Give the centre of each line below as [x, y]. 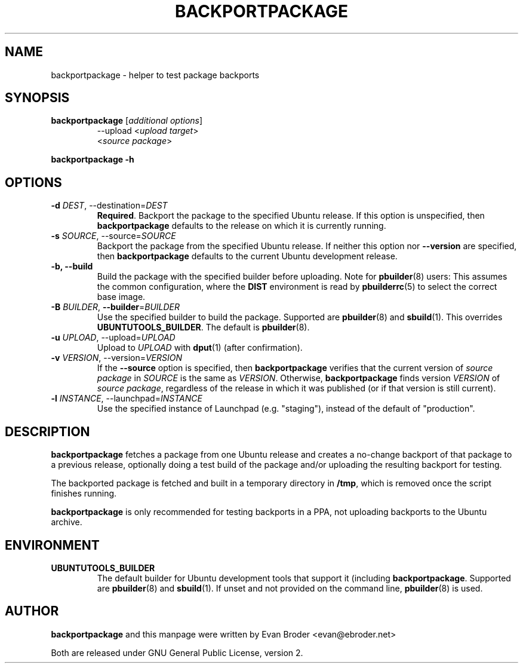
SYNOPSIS [37, 98]
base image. [121, 297]
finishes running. [84, 494]
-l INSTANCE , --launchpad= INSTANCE [127, 399]
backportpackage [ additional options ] [127, 121]
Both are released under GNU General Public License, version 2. [177, 652]
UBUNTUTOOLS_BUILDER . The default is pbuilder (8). [203, 327]
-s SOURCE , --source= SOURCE [113, 236]
